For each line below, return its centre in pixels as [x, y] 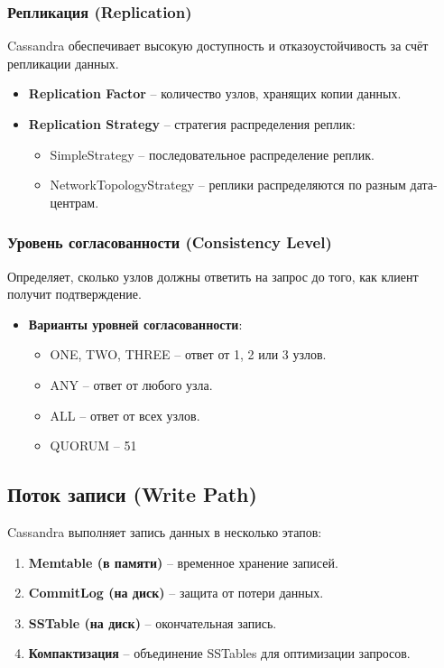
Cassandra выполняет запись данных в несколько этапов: [165, 531]
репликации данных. [63, 63]
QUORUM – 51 [93, 445]
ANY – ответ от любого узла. [131, 384]
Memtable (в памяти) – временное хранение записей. [183, 562]
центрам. [74, 202]
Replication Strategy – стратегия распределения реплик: [192, 124]
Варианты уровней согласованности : [135, 324]
